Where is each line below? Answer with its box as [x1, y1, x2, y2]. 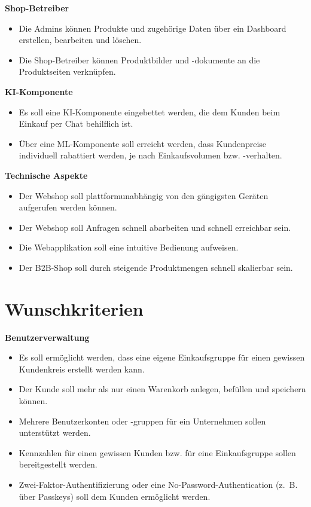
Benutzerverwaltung [5, 331, 90, 343]
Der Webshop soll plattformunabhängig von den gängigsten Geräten [19, 189, 269, 201]
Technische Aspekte [5, 169, 88, 181]
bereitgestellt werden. [19, 458, 97, 471]
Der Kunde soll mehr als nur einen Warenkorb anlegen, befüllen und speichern [19, 383, 306, 395]
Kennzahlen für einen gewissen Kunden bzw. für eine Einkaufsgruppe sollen [19, 446, 296, 459]
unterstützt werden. [19, 426, 91, 439]
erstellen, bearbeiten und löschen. [19, 33, 142, 46]
